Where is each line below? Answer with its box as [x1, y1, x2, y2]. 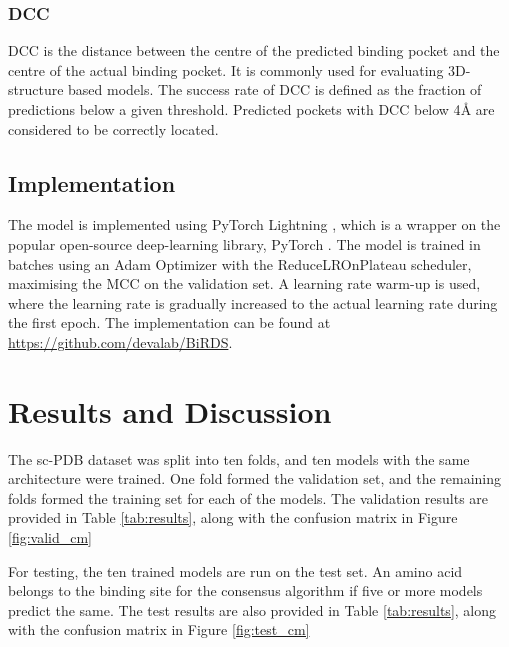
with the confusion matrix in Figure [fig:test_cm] [8, 619, 310, 640]
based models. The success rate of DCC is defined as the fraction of [68, 79, 482, 100]
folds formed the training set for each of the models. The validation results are [8, 487, 489, 508]
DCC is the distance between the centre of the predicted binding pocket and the [8, 40, 500, 61]
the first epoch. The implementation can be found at [8, 312, 331, 333]
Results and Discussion [8, 390, 332, 431]
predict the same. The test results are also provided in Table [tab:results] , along [8, 599, 497, 620]
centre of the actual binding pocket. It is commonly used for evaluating [8, 59, 444, 80]
